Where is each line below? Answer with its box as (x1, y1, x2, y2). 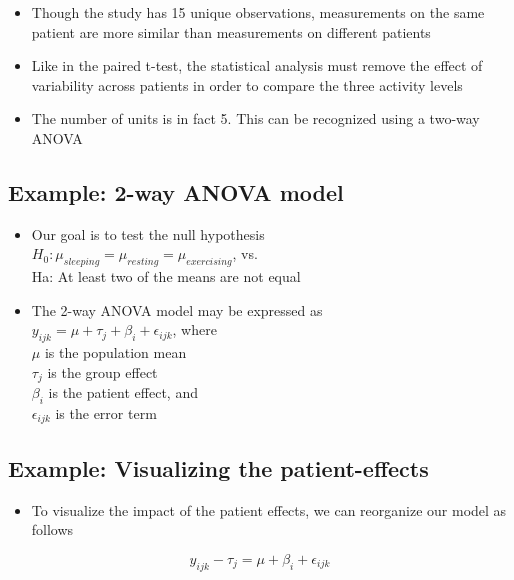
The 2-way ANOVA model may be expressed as (31, 299, 323, 320)
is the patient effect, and (48, 382, 198, 403)
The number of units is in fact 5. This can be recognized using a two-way (31, 108, 480, 129)
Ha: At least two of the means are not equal (31, 266, 301, 287)
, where (172, 319, 217, 340)
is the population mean (44, 342, 187, 363)
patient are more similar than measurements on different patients (31, 21, 431, 42)
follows (31, 519, 74, 540)
